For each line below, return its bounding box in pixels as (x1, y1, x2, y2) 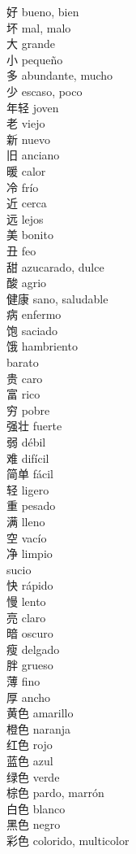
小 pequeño (6, 50, 63, 68)
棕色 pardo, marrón (6, 784, 104, 801)
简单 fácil (6, 465, 53, 482)
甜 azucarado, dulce (6, 258, 104, 275)
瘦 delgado (6, 640, 60, 657)
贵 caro (6, 369, 43, 386)
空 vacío (6, 529, 47, 546)
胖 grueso (6, 656, 53, 673)
